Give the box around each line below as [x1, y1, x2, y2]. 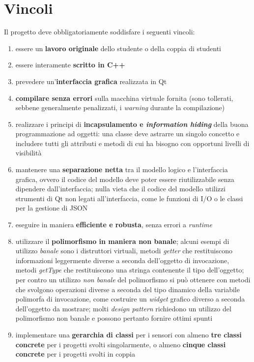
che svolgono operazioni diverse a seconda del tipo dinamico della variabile [15, 284, 240, 294]
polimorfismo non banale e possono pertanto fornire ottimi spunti [15, 313, 213, 323]
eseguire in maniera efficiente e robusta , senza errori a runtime [15, 219, 212, 230]
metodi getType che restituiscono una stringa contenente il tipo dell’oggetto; [15, 265, 244, 275]
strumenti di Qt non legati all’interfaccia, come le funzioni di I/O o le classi [15, 193, 243, 203]
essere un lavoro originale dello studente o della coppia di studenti [15, 43, 221, 53]
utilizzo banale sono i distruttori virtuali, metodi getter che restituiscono [15, 245, 233, 256]
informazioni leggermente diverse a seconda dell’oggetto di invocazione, [15, 255, 229, 265]
